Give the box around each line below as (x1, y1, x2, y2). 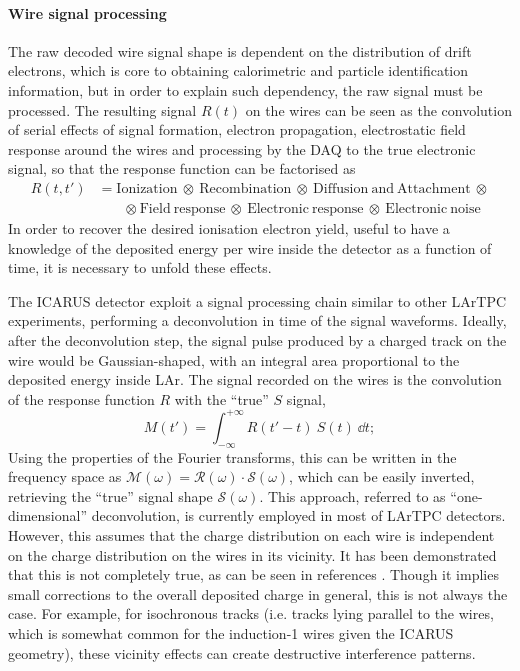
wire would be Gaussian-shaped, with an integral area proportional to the (8, 349, 460, 370)
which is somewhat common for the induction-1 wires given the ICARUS (8, 623, 454, 643)
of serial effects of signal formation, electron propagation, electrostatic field (8, 119, 466, 140)
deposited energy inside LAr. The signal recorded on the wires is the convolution (8, 369, 502, 390)
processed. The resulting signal (8, 99, 197, 120)
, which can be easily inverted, (289, 466, 475, 487)
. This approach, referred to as (259, 485, 446, 506)
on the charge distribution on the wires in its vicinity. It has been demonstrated (8, 544, 497, 565)
